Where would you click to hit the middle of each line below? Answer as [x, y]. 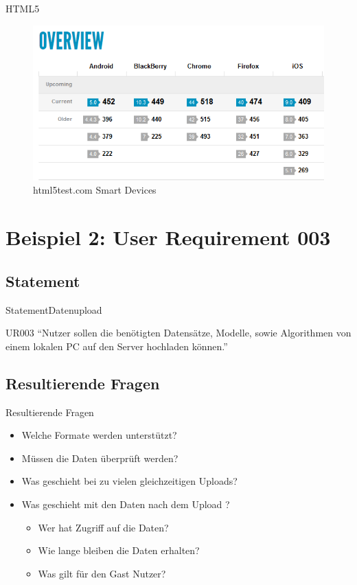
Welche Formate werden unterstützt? [99, 435]
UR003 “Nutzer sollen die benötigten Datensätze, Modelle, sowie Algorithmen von [178, 333]
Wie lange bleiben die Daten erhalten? [119, 550]
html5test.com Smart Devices [95, 190]
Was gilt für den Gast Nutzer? [102, 573]
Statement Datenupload [54, 309]
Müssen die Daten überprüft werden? [100, 458]
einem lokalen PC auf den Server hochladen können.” [117, 346]
